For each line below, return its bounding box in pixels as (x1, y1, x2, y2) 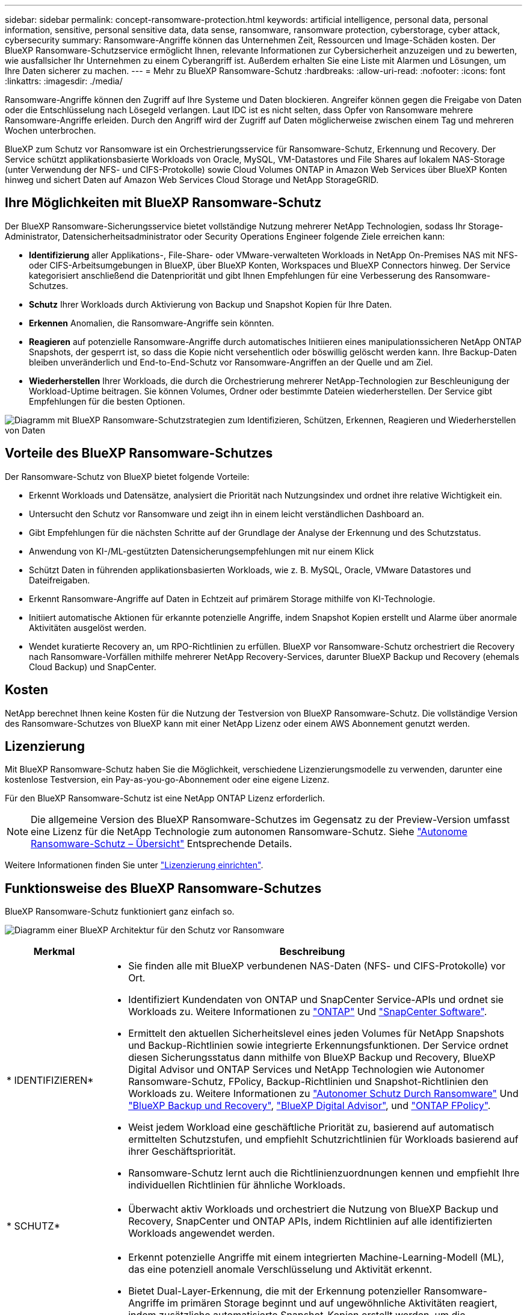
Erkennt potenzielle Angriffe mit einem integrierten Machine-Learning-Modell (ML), (128, 1251, 504, 1264)
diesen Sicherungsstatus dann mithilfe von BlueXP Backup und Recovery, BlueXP (128, 1051, 496, 1064)
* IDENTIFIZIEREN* (7, 1074, 94, 1087)
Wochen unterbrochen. (5, 125, 96, 135)
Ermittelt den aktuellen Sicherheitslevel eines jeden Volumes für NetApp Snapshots (128, 1027, 504, 1040)
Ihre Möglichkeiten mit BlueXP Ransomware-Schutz (5, 195, 322, 211)
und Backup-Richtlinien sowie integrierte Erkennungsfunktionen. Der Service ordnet (128, 1039, 508, 1052)
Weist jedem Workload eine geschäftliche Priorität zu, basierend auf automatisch (128, 1121, 495, 1134)
